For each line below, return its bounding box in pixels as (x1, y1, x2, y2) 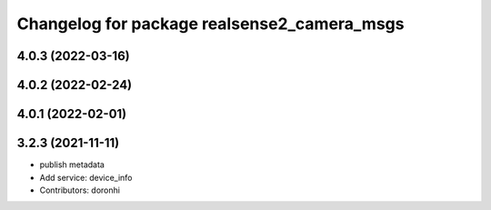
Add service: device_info (39, 172, 133, 183)
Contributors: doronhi (39, 185, 120, 195)
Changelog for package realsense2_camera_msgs (16, 14, 405, 34)
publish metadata (39, 159, 105, 170)
